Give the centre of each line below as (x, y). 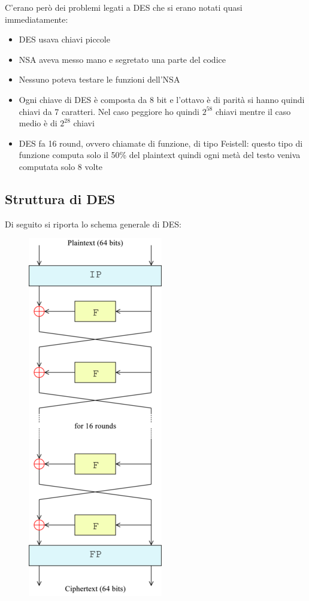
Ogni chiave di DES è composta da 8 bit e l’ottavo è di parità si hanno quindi (162, 99)
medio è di (38, 123)
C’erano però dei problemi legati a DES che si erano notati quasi (124, 7)
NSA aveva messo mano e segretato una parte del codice (122, 59)
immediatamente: (37, 19)
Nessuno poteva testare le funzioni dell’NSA (99, 79)
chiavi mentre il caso (253, 111)
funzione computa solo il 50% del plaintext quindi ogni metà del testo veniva (160, 155)
